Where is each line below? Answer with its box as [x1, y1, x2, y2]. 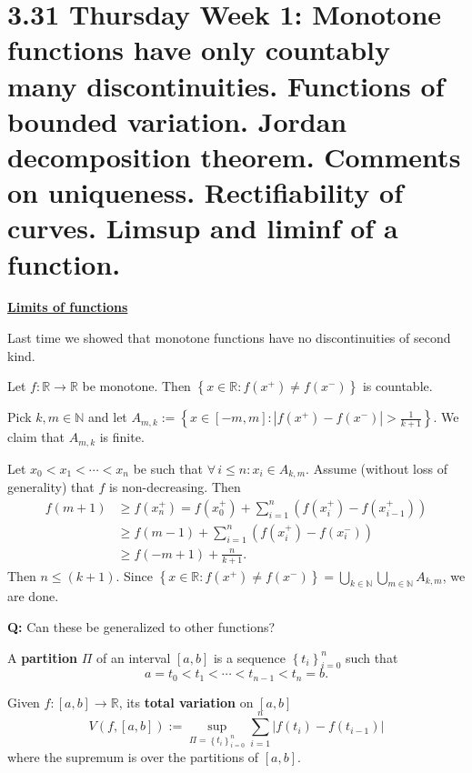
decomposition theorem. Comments [7, 137, 461, 175]
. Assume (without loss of [306, 458, 447, 477]
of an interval [96, 648, 171, 667]
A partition [7, 648, 78, 667]
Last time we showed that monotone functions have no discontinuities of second [7, 328, 451, 347]
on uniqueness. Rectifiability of [7, 174, 403, 211]
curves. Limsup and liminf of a [7, 209, 398, 246]
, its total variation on [118, 692, 254, 711]
